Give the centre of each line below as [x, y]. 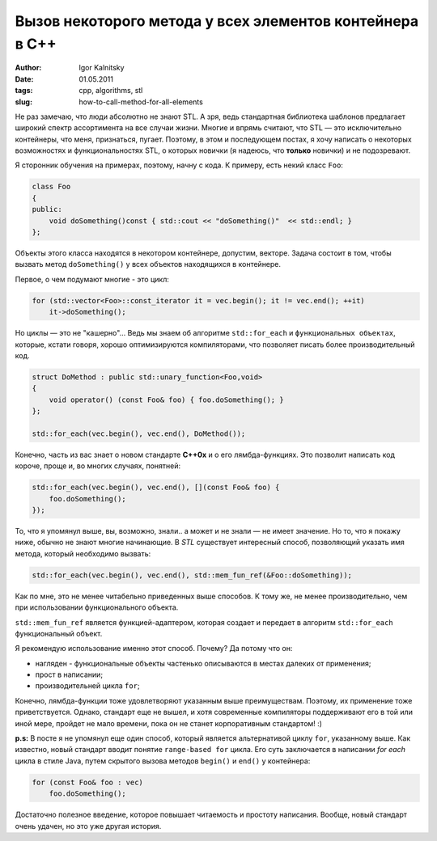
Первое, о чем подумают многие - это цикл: [92, 279]
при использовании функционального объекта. [97, 607]
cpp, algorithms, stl [111, 91]
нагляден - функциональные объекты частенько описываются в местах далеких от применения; [203, 663]
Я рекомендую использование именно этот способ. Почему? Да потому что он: [154, 649]
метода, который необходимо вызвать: [83, 553]
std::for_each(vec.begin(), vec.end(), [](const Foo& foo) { [156, 488]
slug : [23, 102]
